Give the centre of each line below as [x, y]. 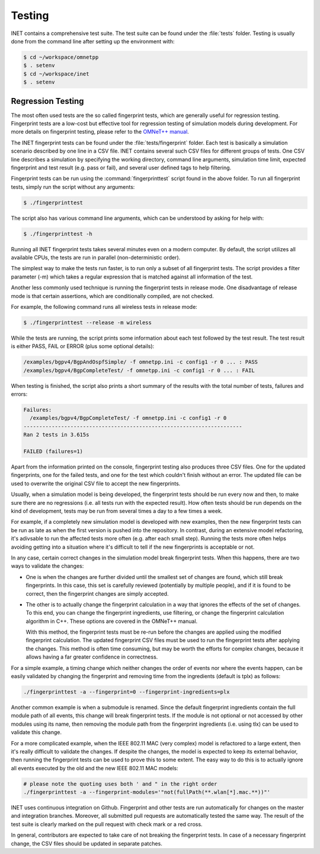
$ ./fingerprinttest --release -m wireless [88, 322]
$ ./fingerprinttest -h [58, 234]
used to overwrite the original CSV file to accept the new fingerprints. [96, 483]
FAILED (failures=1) [53, 452]
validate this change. [36, 732]
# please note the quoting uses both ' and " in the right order [120, 784]
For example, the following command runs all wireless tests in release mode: [104, 307]
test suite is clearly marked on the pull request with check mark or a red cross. [107, 824]
